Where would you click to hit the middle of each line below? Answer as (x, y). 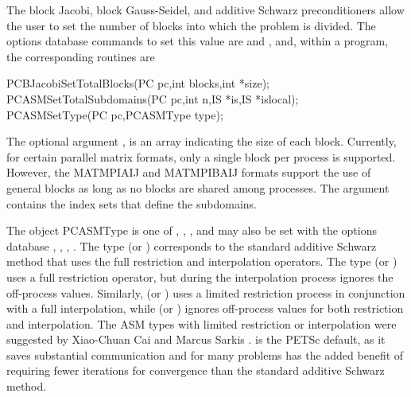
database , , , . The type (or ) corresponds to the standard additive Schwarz (192, 245)
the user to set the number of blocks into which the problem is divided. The (191, 25)
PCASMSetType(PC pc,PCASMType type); (115, 114)
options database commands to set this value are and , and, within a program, (198, 41)
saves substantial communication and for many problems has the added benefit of (205, 354)
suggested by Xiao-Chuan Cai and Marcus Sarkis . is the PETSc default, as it (196, 339)
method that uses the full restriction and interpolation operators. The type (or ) (202, 261)
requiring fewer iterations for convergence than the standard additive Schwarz (196, 370)
